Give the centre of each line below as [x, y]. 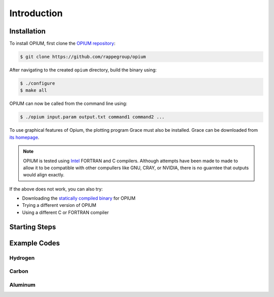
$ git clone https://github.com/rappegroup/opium [83, 57]
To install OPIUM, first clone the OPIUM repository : [62, 44]
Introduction [36, 13]
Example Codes [35, 243]
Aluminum [22, 285]
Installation [27, 31]
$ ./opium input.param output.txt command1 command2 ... [92, 117]
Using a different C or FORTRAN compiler [65, 212]
